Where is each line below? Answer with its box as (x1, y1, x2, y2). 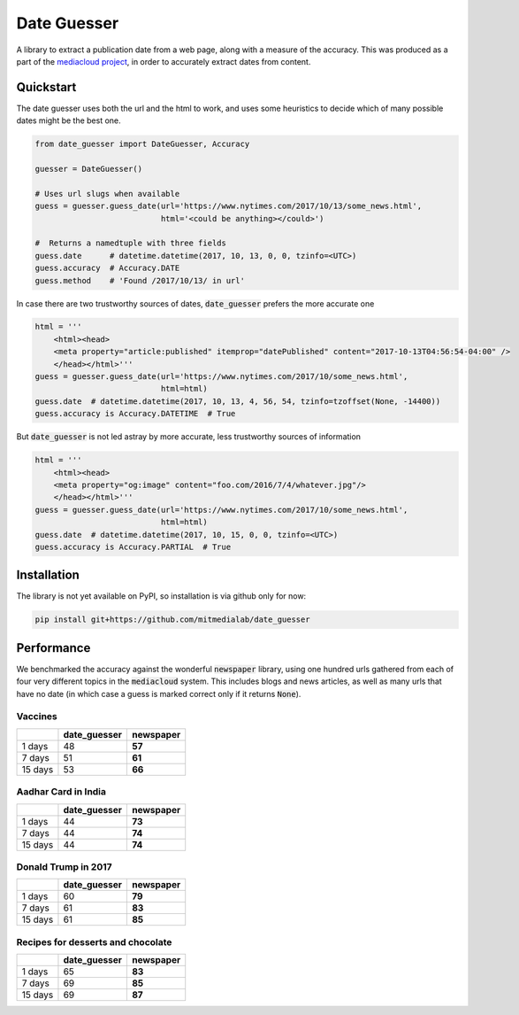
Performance (16, 640, 91, 655)
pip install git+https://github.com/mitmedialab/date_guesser (34, 615, 310, 624)
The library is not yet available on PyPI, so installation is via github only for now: (16, 591, 307, 601)
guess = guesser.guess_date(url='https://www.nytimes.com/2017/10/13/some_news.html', (34, 201, 423, 212)
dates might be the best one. (16, 115, 121, 126)
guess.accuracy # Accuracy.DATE (34, 263, 180, 274)
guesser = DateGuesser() (34, 164, 143, 174)
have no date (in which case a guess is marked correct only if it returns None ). (16, 688, 301, 699)
